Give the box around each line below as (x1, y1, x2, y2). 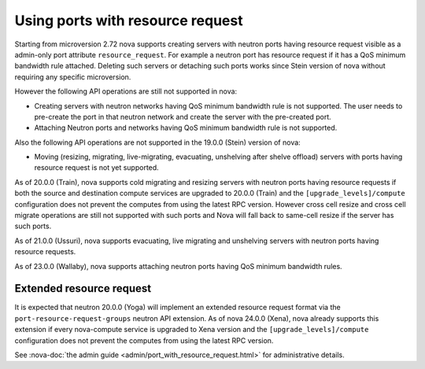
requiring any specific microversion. (14, 72, 131, 82)
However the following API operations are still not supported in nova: (14, 87, 238, 96)
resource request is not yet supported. (34, 163, 159, 172)
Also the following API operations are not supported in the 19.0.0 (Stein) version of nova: (14, 138, 301, 147)
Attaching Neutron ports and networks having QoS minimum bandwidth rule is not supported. (34, 123, 338, 133)
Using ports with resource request (14, 12, 243, 29)
